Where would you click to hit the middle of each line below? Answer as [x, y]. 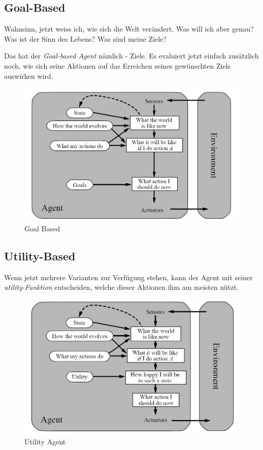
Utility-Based [40, 256]
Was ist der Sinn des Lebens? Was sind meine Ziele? [85, 38]
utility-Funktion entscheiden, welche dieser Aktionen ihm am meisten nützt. [121, 287]
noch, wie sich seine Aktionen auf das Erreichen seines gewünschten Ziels [118, 65]
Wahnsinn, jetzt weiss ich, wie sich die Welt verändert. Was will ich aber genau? [129, 29]
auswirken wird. [29, 76]
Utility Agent [45, 442]
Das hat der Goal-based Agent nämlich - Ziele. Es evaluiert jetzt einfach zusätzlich [131, 56]
